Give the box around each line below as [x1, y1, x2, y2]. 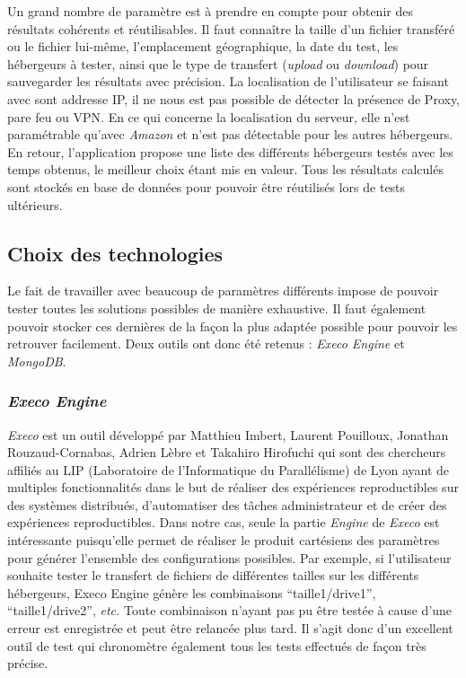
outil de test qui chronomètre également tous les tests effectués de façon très [7, 636, 426, 655]
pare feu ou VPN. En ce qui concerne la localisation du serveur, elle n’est [7, 107, 410, 126]
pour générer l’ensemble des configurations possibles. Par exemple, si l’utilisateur [7, 548, 452, 567]
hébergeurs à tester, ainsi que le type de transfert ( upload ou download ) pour [7, 54, 429, 73]
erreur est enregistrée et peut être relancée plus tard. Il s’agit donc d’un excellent [7, 619, 453, 638]
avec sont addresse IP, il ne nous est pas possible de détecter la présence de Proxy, [7, 89, 460, 108]
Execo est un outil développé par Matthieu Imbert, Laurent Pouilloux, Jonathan [7, 425, 449, 444]
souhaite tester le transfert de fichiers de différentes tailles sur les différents [7, 566, 419, 585]
